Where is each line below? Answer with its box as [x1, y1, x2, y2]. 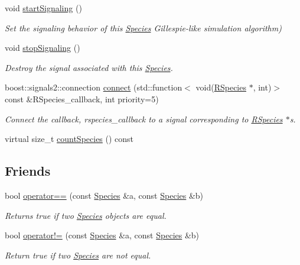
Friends [5, 161, 51, 180]
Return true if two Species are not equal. [5, 248, 151, 261]
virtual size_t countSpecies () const [5, 132, 134, 145]
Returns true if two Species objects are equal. [5, 209, 167, 221]
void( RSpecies [195, 81, 246, 93]
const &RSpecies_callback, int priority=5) [5, 92, 159, 105]
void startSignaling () [5, 2, 82, 14]
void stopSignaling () [5, 41, 80, 54]
